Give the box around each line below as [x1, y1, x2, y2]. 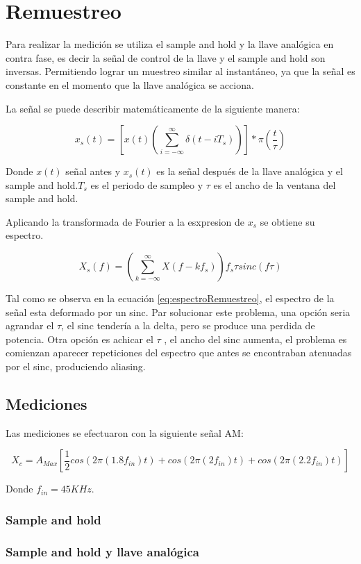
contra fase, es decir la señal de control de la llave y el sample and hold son [6, 50, 326, 65]
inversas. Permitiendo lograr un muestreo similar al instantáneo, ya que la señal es [6, 64, 355, 78]
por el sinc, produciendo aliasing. [6, 359, 146, 374]
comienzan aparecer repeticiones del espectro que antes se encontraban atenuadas [6, 345, 352, 360]
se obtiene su [260, 214, 315, 229]
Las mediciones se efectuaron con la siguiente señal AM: [6, 425, 244, 440]
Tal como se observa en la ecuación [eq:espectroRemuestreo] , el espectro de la [6, 291, 335, 306]
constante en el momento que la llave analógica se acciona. [6, 77, 254, 92]
